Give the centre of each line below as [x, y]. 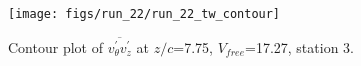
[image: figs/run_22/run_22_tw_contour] [144, 14]
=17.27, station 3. [299, 46]
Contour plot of [55, 46]
